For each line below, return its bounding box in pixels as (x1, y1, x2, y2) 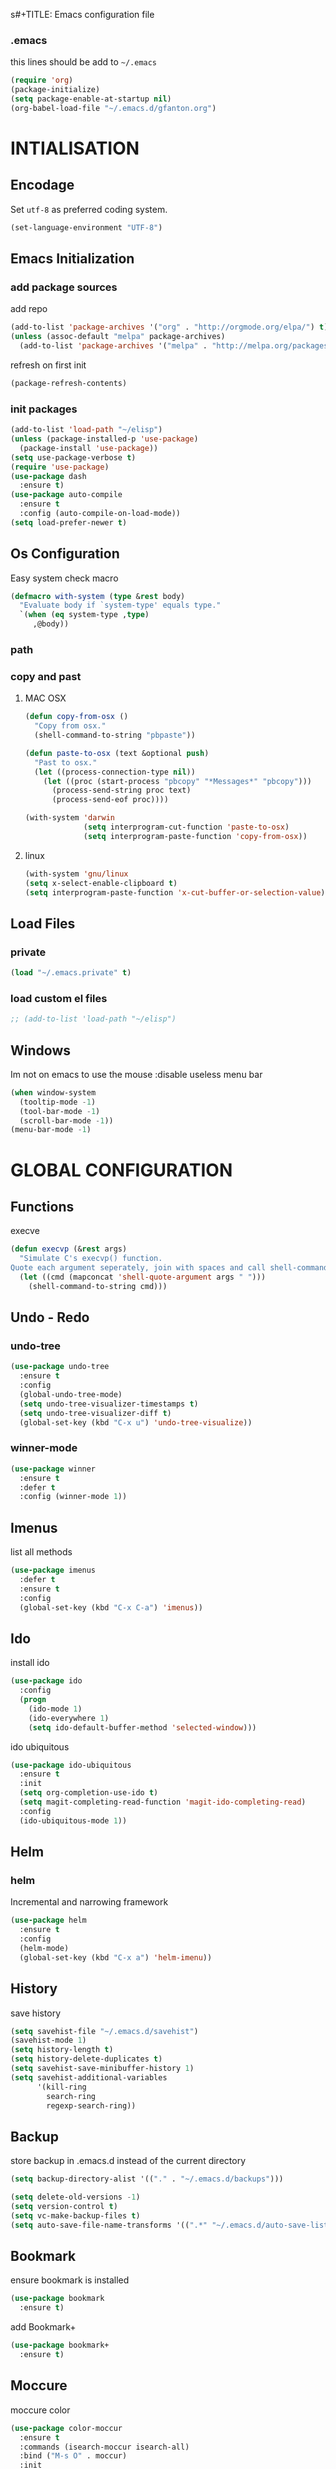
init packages (10, 402, 78, 416)
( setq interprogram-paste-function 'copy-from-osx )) (83, 831, 308, 841)
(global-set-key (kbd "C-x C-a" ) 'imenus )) (19, 1602, 203, 1613)
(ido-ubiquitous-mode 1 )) (19, 1815, 128, 1826)
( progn (19, 1695, 47, 1705)
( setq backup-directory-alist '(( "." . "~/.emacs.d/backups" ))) (10, 2174, 284, 2184)
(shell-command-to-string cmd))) (28, 1281, 168, 1291)
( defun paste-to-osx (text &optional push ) (24, 748, 210, 758)
